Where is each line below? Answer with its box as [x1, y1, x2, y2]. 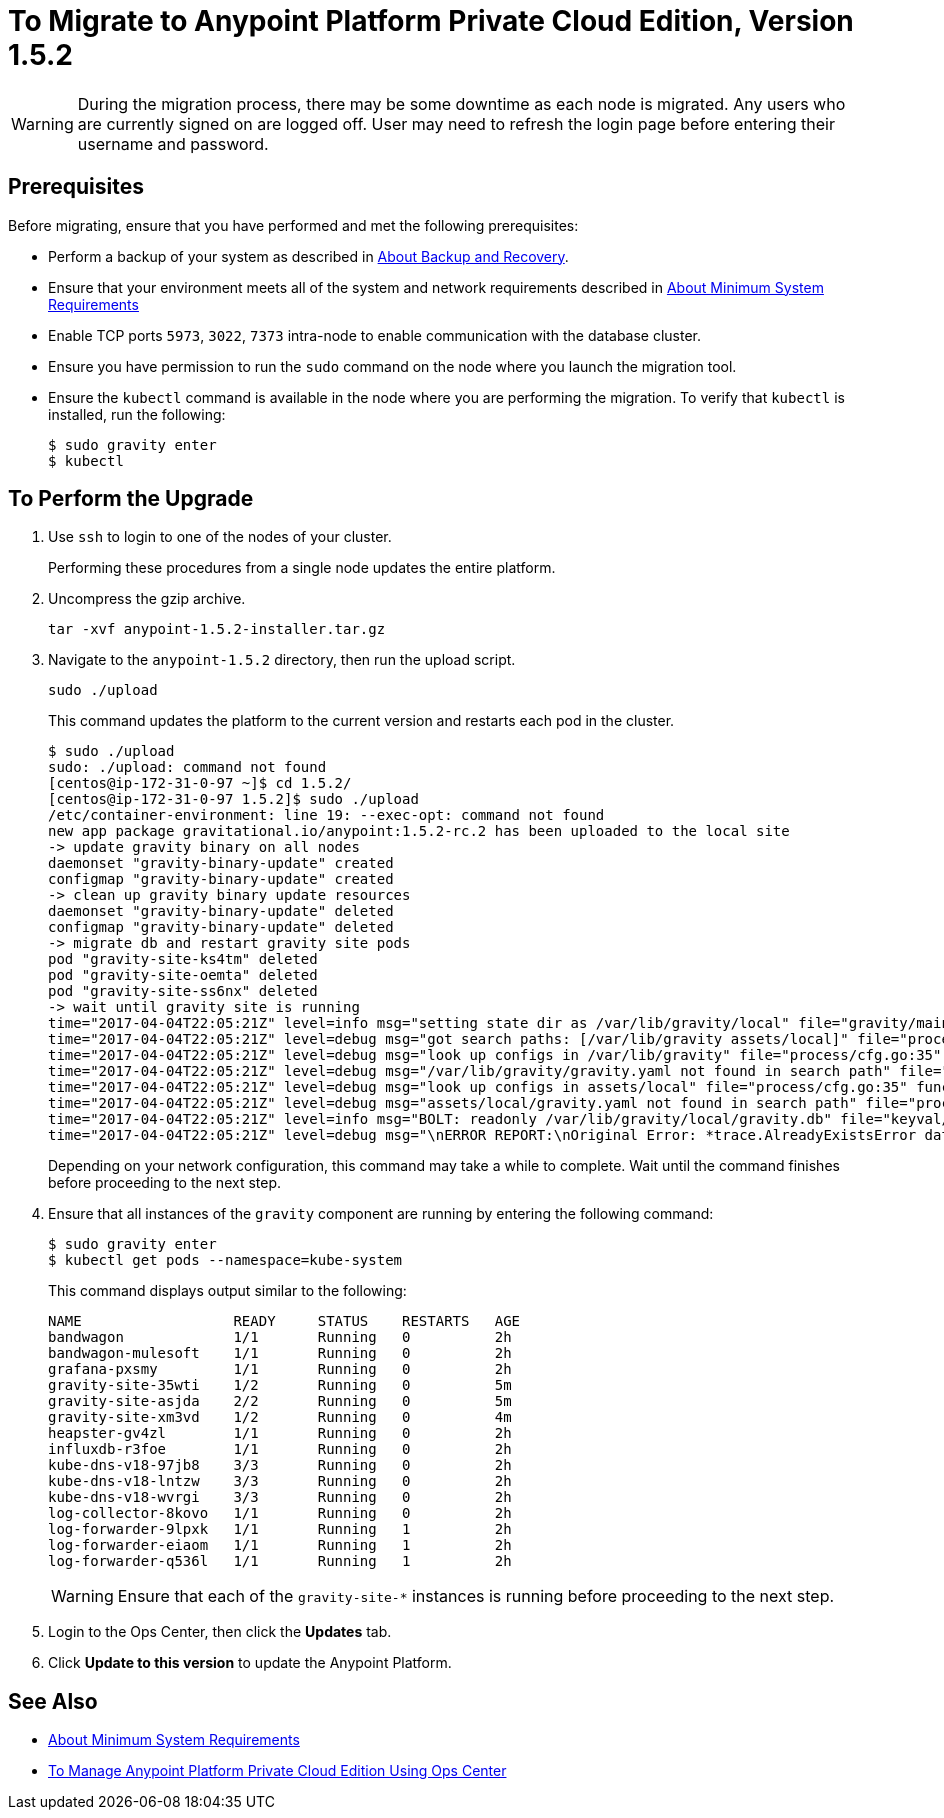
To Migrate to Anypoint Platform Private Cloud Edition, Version [8, 4, 854, 38]
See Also [8, 1688, 98, 1714]
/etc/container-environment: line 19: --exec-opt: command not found [48, 807, 605, 824]
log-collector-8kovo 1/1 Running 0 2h [48, 1505, 512, 1522]
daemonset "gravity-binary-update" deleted [48, 903, 394, 920]
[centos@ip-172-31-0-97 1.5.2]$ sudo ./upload [48, 791, 419, 808]
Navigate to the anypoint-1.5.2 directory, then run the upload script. [48, 651, 516, 669]
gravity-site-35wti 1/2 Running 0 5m [48, 1377, 512, 1394]
